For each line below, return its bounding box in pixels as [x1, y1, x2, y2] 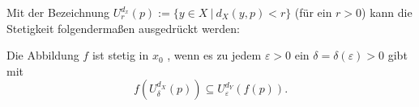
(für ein [294, 4, 332, 20]
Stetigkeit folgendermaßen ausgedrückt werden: [6, 19, 240, 36]
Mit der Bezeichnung [6, 4, 110, 20]
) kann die [361, 4, 413, 20]
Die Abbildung [6, 47, 79, 64]
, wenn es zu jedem [167, 47, 262, 64]
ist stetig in [92, 47, 149, 64]
